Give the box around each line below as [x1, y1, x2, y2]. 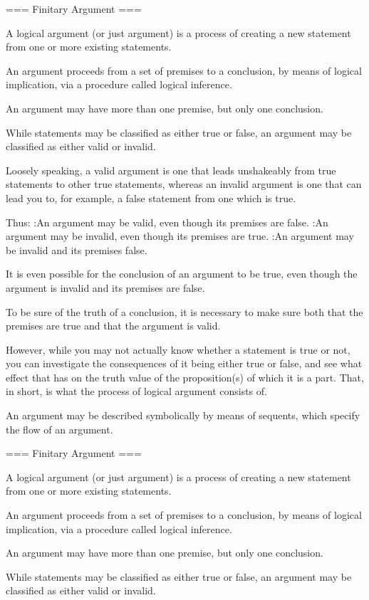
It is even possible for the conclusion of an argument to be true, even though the [6, 266, 358, 281]
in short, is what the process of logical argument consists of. [6, 384, 267, 399]
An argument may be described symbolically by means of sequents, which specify [6, 408, 360, 423]
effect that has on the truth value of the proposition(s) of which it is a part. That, [6, 369, 364, 384]
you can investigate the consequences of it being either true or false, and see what [6, 356, 363, 371]
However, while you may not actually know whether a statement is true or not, [6, 342, 350, 357]
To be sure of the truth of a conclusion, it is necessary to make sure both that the [6, 304, 363, 319]
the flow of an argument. [6, 421, 113, 436]
